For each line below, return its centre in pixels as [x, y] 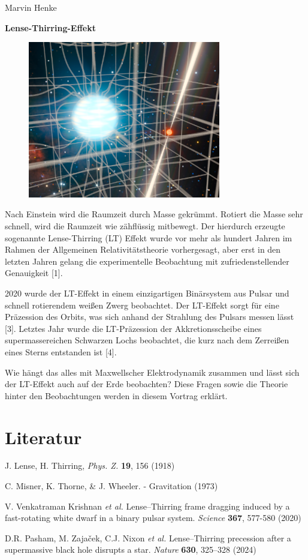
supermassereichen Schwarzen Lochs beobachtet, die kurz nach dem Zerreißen [147, 340]
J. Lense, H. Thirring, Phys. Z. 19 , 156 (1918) [90, 465]
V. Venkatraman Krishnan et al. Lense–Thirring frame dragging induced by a [147, 506]
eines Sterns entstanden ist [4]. [61, 351]
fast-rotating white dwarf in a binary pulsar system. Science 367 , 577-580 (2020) [153, 518]
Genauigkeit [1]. [34, 273]
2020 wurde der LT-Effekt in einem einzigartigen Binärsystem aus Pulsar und [147, 293]
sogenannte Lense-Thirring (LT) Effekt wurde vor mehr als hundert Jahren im [149, 237]
